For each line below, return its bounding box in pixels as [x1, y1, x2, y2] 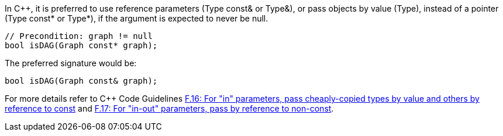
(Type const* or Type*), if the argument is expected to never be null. [5, 13, 268, 23]
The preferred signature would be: [5, 58, 137, 68]
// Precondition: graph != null [5, 31, 153, 41]
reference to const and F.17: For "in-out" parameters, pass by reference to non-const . [5, 103, 334, 113]
